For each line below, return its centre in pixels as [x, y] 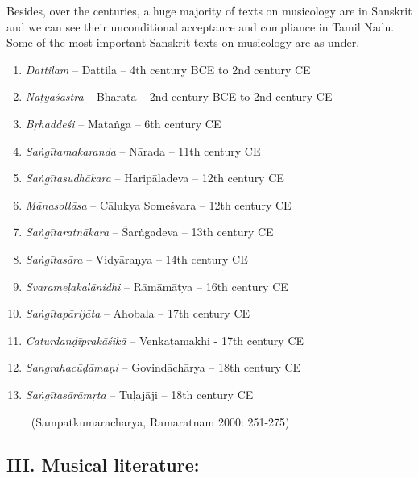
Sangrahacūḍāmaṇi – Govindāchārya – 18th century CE [163, 367]
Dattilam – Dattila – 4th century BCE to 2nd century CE [168, 69]
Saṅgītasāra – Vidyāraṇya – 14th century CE [137, 258]
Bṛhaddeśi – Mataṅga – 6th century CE [123, 123]
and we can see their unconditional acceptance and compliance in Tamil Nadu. [201, 26]
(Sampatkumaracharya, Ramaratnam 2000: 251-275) [160, 421]
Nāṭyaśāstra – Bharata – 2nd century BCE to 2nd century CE [179, 96]
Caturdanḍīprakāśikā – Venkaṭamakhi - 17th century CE [165, 340]
